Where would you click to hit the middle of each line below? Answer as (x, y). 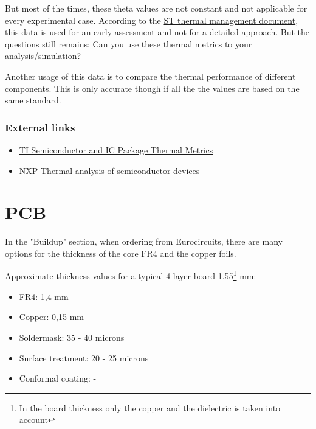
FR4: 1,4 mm (44, 296)
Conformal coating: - (58, 378)
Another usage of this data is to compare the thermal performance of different (150, 76)
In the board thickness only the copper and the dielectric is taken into (150, 407)
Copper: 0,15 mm (52, 317)
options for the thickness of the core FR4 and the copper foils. (121, 253)
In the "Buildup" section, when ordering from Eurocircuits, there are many (144, 241)
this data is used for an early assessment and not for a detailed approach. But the (157, 32)
